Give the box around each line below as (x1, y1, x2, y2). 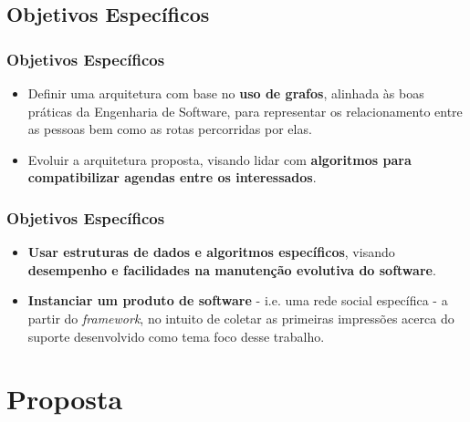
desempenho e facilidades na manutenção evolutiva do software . (27, 260, 436, 279)
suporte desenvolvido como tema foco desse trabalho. (27, 326, 325, 345)
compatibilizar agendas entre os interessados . (27, 168, 317, 187)
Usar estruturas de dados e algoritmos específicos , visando (27, 242, 395, 262)
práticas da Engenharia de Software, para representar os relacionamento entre (27, 101, 463, 120)
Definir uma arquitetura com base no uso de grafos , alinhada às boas (27, 84, 424, 102)
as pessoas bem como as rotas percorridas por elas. (27, 119, 312, 139)
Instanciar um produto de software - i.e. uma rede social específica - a (27, 291, 448, 310)
